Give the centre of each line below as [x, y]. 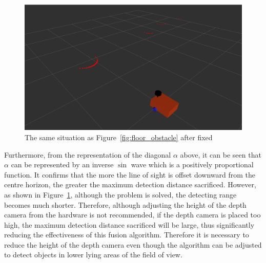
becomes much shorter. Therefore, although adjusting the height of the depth [125, 204]
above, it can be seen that [221, 154]
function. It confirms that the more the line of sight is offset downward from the [130, 174]
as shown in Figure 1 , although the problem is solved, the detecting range [120, 194]
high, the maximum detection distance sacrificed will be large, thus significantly [129, 224]
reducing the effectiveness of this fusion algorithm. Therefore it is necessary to [127, 235]
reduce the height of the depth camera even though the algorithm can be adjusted [133, 244]
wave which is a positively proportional [192, 165]
